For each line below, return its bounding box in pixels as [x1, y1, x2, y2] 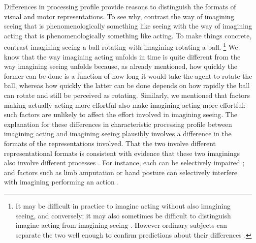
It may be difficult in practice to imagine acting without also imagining [15, 200, 231, 211]
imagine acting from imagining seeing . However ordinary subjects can [15, 220, 227, 230]
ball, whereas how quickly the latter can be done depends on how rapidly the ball [4, 80, 250, 91]
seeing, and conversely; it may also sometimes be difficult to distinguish [15, 210, 231, 220]
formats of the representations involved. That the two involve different [4, 138, 216, 148]
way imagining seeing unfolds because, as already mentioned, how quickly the [4, 61, 238, 71]
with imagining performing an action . [4, 177, 119, 187]
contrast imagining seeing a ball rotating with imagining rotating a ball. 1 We [4, 40, 238, 52]
